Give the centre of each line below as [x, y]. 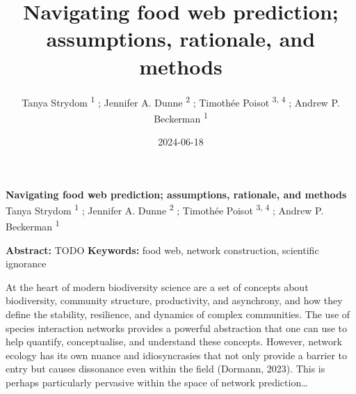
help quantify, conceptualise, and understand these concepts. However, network [174, 341]
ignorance [26, 263]
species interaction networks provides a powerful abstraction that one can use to [177, 328]
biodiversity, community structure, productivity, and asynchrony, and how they [174, 300]
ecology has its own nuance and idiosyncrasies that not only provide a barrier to [176, 355]
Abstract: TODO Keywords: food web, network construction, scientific [162, 250]
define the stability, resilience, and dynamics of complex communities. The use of [178, 314]
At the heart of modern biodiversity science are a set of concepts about [157, 286]
